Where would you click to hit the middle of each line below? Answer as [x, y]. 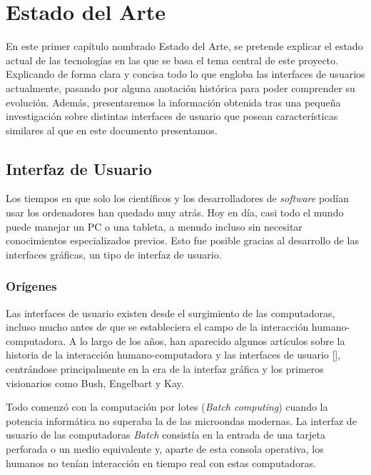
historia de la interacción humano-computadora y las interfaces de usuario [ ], [173, 355]
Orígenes [31, 286]
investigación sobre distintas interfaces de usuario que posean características [172, 116]
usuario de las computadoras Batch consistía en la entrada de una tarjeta [166, 435]
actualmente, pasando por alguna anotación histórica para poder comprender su [181, 87]
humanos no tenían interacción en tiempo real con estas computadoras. [161, 462]
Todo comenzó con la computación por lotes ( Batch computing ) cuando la [167, 407]
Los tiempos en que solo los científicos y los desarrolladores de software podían [177, 198]
